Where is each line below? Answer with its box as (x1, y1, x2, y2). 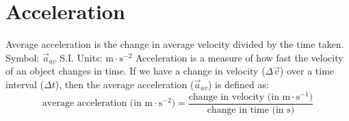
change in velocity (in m (188, 92, 291, 102)
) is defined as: (207, 77, 269, 91)
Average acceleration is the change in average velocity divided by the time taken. (5, 37, 344, 51)
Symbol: (5, 50, 40, 64)
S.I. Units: (60, 50, 103, 64)
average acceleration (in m (42, 98, 153, 109)
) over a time (280, 64, 335, 78)
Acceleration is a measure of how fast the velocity (135, 50, 344, 64)
